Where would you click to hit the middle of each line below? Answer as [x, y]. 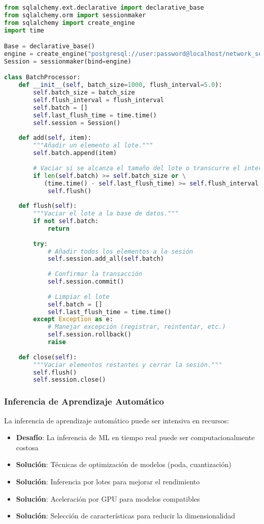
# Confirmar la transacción [95, 274]
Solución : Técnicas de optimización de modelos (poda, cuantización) [124, 464]
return [58, 228]
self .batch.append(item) [75, 153]
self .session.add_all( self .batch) [106, 259]
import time [24, 30]
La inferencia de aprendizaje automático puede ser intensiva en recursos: [117, 420]
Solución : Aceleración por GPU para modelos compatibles [108, 498]
